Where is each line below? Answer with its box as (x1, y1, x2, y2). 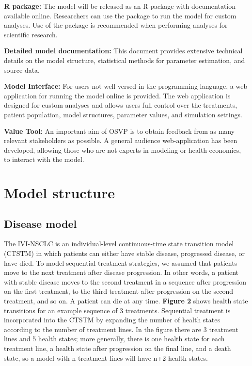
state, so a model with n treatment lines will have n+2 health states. (4, 352, 208, 363)
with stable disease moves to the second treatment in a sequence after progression (4, 276, 247, 286)
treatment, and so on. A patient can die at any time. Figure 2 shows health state (4, 296, 248, 306)
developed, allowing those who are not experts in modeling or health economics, (4, 144, 241, 155)
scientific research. (4, 29, 58, 39)
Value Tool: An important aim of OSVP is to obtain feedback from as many (4, 126, 235, 136)
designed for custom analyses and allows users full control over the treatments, (4, 100, 237, 110)
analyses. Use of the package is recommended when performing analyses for (4, 20, 228, 30)
